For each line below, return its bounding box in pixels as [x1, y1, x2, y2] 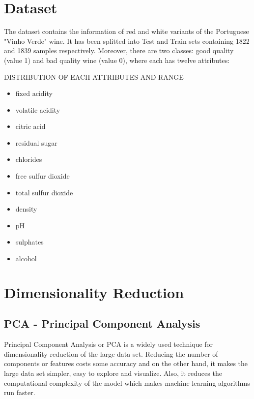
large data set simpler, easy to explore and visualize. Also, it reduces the [4, 368, 222, 378]
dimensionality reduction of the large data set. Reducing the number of [4, 348, 218, 359]
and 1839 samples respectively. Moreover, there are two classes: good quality [4, 45, 234, 56]
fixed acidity [15, 88, 53, 98]
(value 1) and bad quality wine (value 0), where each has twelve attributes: [4, 55, 230, 65]
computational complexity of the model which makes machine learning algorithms [4, 377, 250, 388]
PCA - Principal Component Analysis [4, 316, 200, 331]
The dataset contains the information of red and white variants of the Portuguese [4, 26, 249, 36]
